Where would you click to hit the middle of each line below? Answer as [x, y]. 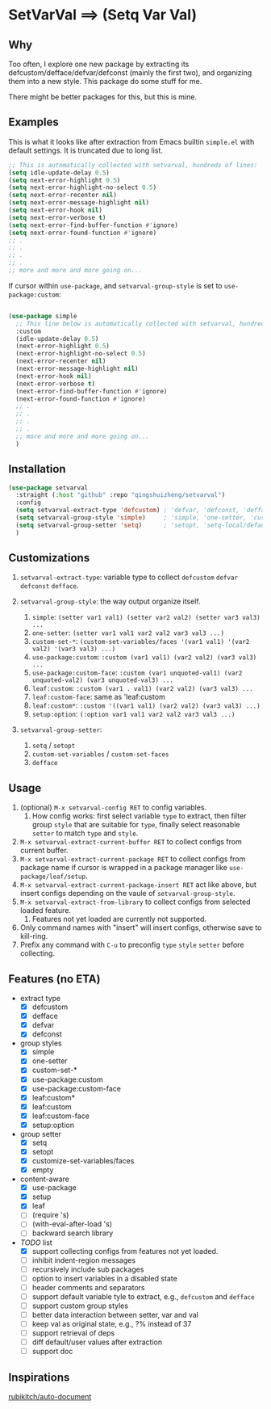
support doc [52, 1352]
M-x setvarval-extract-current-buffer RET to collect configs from [131, 842]
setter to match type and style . [85, 833]
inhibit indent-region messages [83, 1260]
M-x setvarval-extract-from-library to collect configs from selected [135, 902]
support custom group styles [80, 1306]
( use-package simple [43, 316]
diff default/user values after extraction [97, 1342]
